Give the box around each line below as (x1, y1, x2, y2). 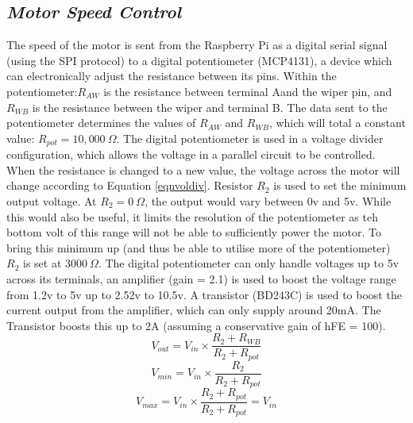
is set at (22, 255, 62, 271)
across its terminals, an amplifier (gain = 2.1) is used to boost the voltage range (6, 270, 396, 286)
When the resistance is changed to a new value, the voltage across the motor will (6, 161, 400, 178)
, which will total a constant (268, 114, 406, 131)
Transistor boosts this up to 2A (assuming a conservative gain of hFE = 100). (6, 317, 386, 333)
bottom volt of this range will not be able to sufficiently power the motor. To (6, 224, 381, 240)
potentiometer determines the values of (6, 114, 196, 131)
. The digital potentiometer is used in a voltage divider (116, 129, 384, 146)
